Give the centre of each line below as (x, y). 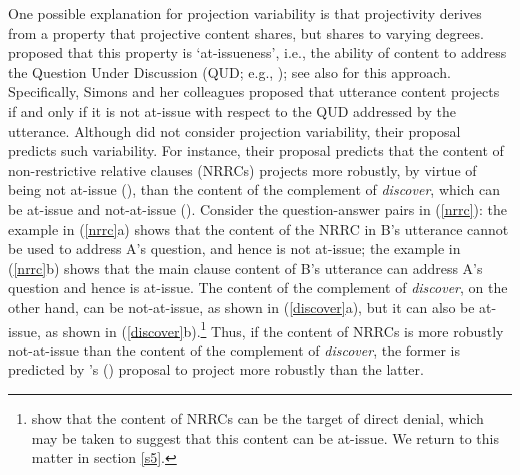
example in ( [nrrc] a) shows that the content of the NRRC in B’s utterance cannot (258, 228)
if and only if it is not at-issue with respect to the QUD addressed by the (232, 110)
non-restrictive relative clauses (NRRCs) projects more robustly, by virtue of (242, 169)
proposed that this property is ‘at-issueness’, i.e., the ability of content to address (257, 52)
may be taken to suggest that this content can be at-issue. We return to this (265, 437)
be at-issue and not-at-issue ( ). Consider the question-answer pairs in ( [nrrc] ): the (257, 208)
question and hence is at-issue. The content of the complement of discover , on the (258, 287)
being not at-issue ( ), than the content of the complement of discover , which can (254, 189)
